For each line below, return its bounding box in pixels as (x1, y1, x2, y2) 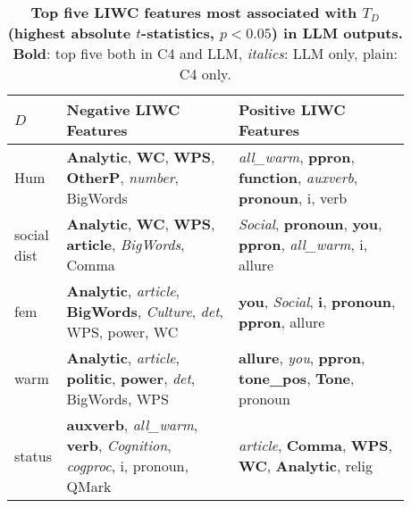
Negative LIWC (66, 99, 180, 120)
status (14, 445, 52, 466)
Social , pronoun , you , (239, 213, 382, 234)
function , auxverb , (239, 167, 358, 187)
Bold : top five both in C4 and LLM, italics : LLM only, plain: (13, 43, 398, 63)
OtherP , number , (66, 167, 179, 187)
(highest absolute (7, 22, 131, 43)
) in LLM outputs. (271, 22, 403, 43)
